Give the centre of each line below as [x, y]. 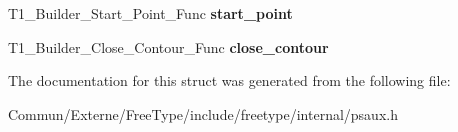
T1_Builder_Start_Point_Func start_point [150, 13]
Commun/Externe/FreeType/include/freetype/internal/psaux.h [203, 113]
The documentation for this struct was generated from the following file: [229, 80]
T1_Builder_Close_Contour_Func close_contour [168, 46]
